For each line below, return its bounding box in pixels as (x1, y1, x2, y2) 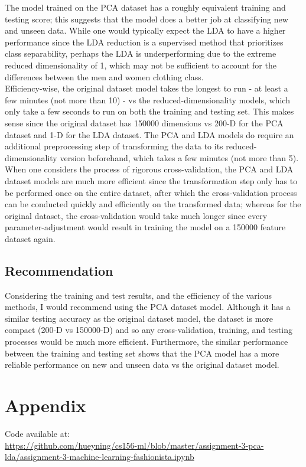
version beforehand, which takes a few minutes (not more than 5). (60, 151, 299, 164)
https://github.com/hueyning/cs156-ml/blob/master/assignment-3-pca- (5, 439, 264, 451)
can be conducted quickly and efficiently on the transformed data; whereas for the (5, 198, 301, 210)
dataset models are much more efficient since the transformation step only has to (5, 174, 298, 187)
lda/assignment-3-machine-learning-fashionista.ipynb (5, 450, 194, 463)
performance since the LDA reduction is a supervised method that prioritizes (5, 35, 284, 48)
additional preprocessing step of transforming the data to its (5, 140, 223, 152)
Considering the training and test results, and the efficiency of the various (5, 289, 272, 301)
